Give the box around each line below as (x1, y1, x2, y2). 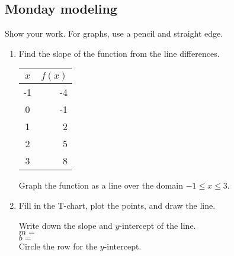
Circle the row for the (18, 240, 98, 252)
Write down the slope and (18, 219, 113, 231)
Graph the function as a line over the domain (18, 179, 183, 192)
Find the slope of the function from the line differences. (18, 47, 220, 59)
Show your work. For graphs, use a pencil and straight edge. (5, 27, 223, 40)
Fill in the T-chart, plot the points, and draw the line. (18, 199, 216, 211)
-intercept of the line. (119, 219, 196, 231)
